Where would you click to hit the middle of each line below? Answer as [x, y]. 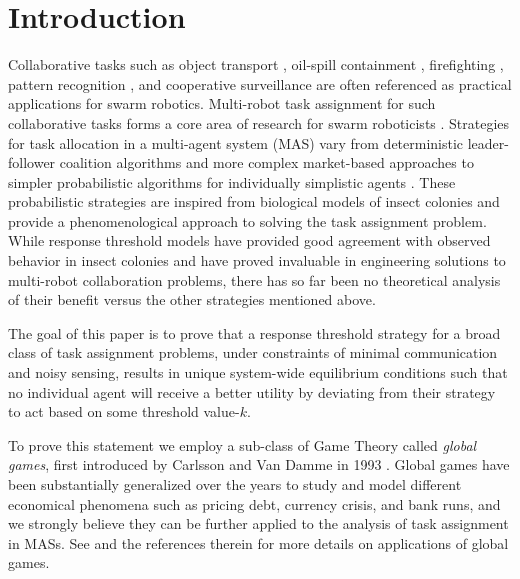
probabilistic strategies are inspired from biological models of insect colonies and [254, 201]
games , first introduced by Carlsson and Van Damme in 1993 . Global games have [259, 464]
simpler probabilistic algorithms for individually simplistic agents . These [232, 181]
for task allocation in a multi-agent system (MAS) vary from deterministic [236, 142]
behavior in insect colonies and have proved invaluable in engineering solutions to [257, 260]
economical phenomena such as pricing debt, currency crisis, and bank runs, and [254, 503]
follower [32, 162]
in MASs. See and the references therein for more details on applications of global [258, 542]
